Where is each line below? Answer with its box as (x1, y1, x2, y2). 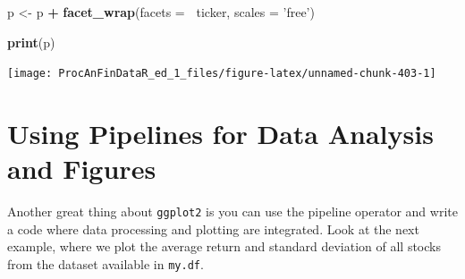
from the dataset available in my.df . (7, 255, 204, 273)
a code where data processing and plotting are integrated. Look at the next (7, 219, 419, 238)
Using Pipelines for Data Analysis (7, 115, 434, 152)
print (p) (7, 32, 55, 51)
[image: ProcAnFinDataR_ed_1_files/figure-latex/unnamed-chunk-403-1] (7, 67, 436, 80)
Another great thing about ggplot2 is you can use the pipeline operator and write (7, 202, 458, 221)
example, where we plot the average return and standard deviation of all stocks (7, 237, 441, 256)
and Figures (7, 150, 156, 187)
